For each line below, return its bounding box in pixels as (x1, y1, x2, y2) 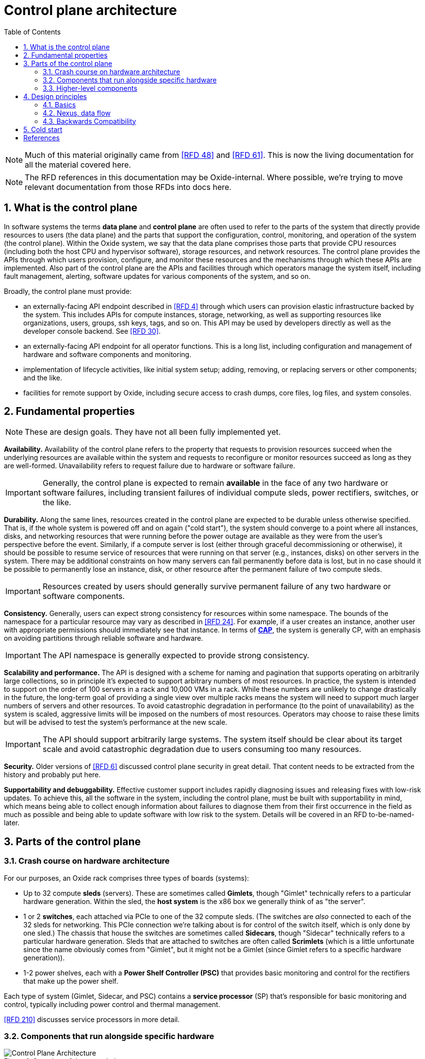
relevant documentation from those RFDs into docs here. (25, 182, 231, 192)
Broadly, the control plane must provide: (4, 287, 132, 295)
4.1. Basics (43, 100, 76, 109)
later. (4, 819, 20, 827)
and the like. (23, 373, 62, 382)
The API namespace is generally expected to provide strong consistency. (42, 650, 310, 661)
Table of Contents (4, 27, 61, 36)
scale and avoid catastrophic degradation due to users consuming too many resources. (42, 744, 361, 754)
